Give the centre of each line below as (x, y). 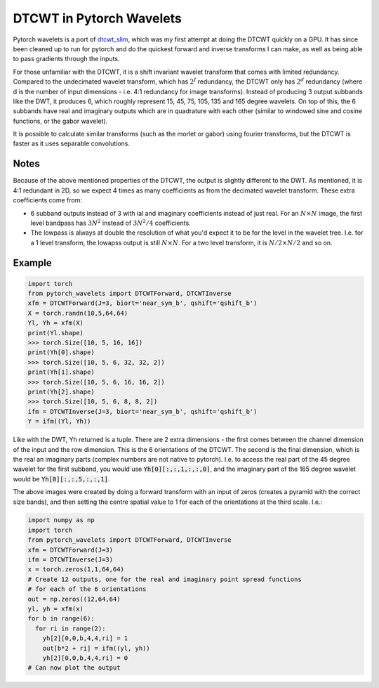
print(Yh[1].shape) (61, 372)
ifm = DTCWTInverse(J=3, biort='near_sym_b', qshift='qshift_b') (142, 411)
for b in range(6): (61, 619)
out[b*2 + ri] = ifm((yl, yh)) (96, 648)
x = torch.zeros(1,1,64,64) (76, 570)
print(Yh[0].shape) (61, 352)
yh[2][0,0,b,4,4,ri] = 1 (85, 638)
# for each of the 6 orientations (87, 589)
